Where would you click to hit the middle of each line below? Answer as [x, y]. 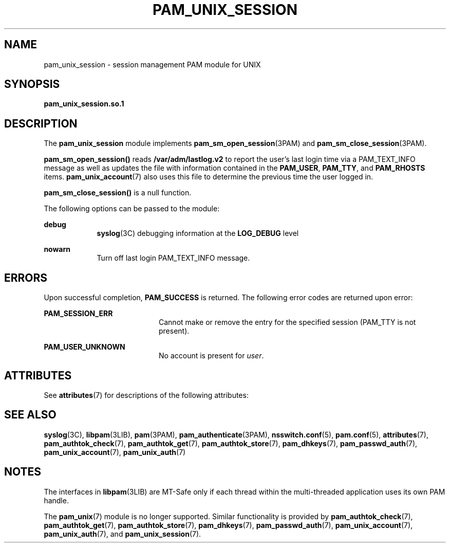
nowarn [57, 249]
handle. [56, 500]
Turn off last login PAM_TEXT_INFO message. [173, 258]
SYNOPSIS [32, 84]
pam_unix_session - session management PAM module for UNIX [152, 64]
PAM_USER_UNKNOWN [85, 347]
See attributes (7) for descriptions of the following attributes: [146, 395]
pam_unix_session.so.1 [84, 104]
